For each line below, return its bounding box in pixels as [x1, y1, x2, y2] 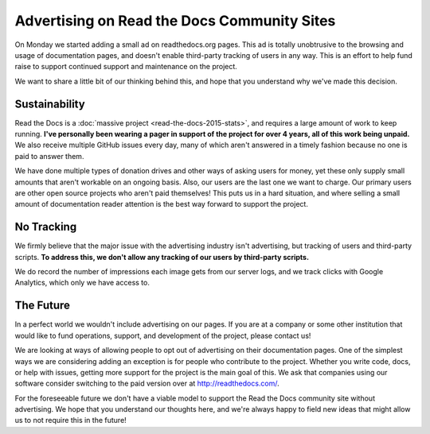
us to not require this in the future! [14, 416, 127, 425]
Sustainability [14, 97, 85, 110]
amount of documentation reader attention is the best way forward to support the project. [14, 200, 308, 209]
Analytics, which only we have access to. [14, 278, 150, 288]
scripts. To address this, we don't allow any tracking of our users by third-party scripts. [14, 252, 310, 262]
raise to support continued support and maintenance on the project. [14, 62, 238, 72]
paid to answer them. [14, 151, 84, 161]
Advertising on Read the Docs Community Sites [14, 12, 336, 29]
